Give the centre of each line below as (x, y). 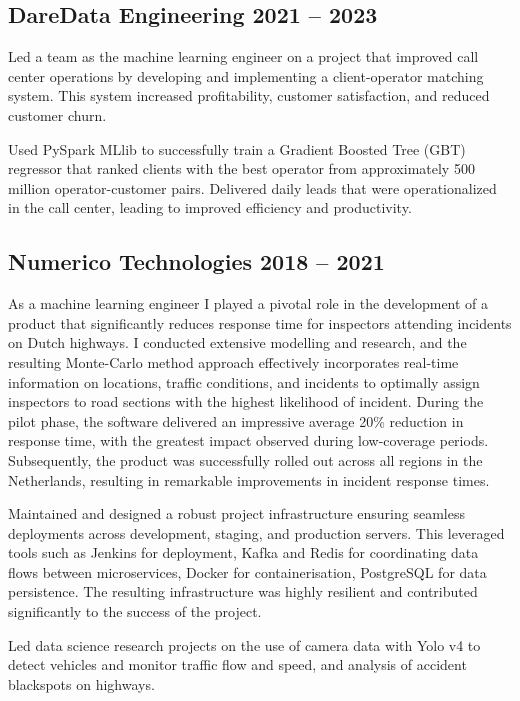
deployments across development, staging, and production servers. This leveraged (256, 532)
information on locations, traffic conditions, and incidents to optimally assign (244, 381)
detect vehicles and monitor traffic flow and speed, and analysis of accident (237, 664)
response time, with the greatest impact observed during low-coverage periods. (248, 440)
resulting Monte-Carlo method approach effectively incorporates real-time (233, 361)
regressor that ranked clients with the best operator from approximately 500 (241, 168)
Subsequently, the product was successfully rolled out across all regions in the (245, 459)
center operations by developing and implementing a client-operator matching (246, 75)
